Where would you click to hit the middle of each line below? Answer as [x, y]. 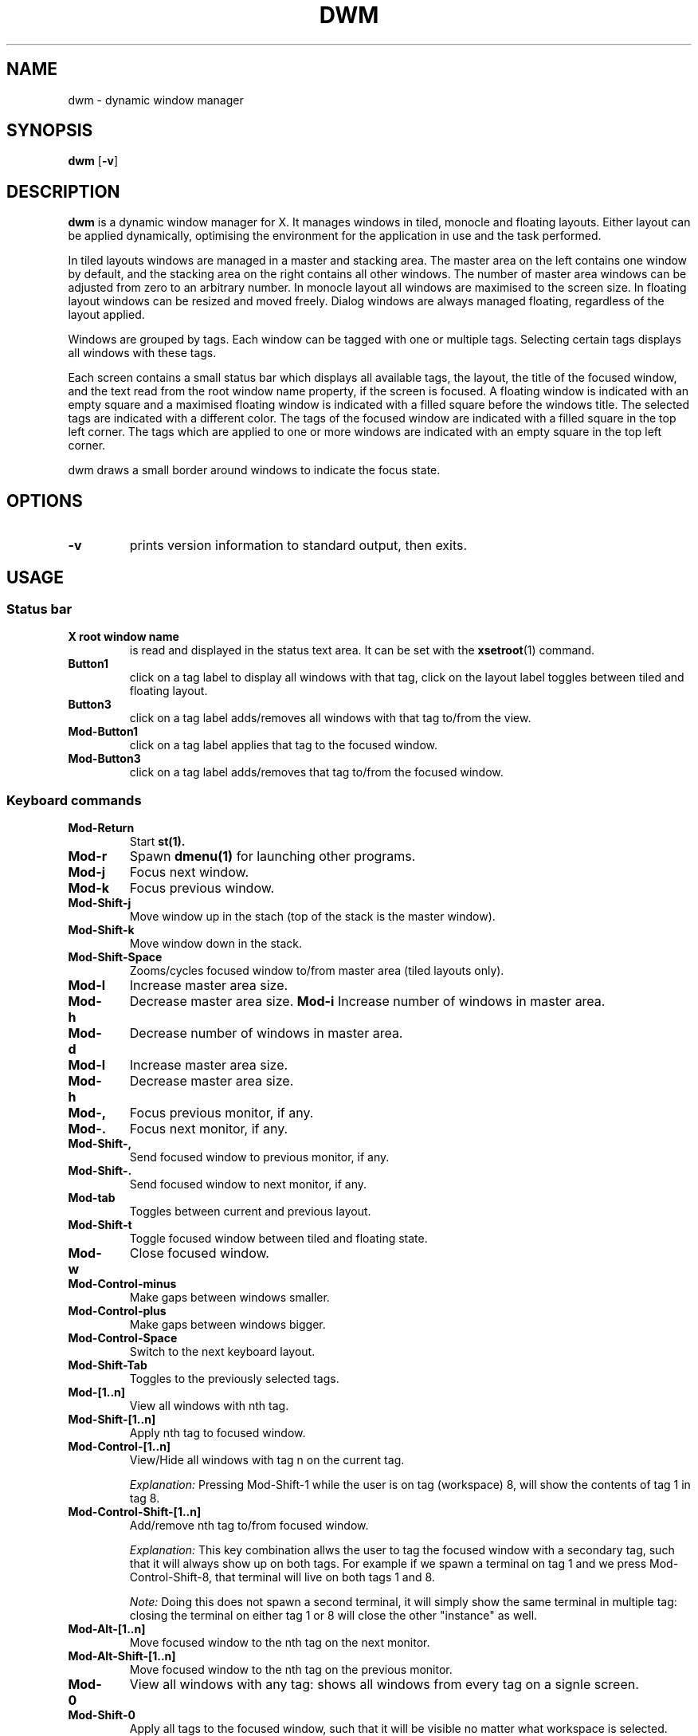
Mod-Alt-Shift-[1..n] [122, 1656]
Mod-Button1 [103, 732]
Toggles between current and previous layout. [250, 1212]
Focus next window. [189, 872]
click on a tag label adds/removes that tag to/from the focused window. [316, 772]
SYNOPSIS [50, 131]
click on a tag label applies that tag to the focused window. [284, 745]
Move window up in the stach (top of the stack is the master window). [312, 917]
